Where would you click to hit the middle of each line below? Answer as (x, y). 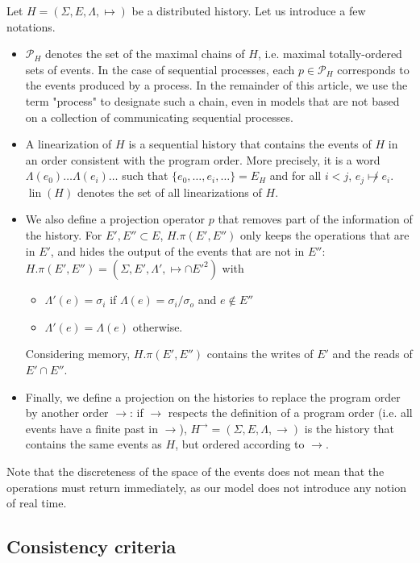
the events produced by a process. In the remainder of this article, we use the (216, 85)
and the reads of (372, 354)
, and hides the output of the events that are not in (177, 250)
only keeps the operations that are (325, 234)
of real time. (37, 503)
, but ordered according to (240, 444)
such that (145, 175)
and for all (295, 175)
